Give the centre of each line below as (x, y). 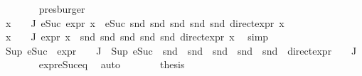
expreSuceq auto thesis (112, 64)
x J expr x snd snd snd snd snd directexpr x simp (137, 37)
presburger (62, 9)
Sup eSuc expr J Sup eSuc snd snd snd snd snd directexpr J (181, 50)
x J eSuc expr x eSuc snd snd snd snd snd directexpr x (145, 22)
